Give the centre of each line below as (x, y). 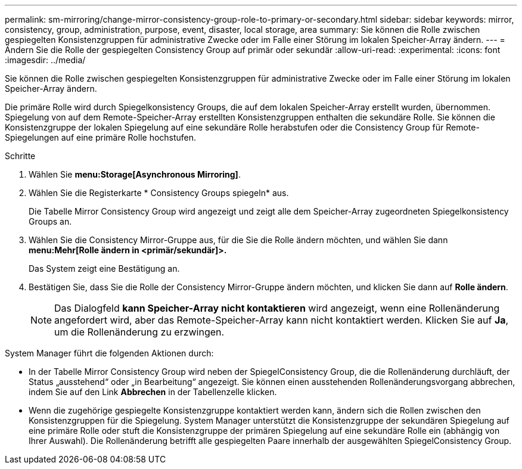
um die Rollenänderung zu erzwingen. (139, 332)
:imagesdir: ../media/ (45, 60)
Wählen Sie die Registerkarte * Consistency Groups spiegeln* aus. (159, 193)
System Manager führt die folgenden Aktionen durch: (109, 353)
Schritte (20, 156)
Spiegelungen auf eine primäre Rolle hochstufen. (101, 137)
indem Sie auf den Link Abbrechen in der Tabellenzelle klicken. (153, 392)
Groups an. (50, 221)
